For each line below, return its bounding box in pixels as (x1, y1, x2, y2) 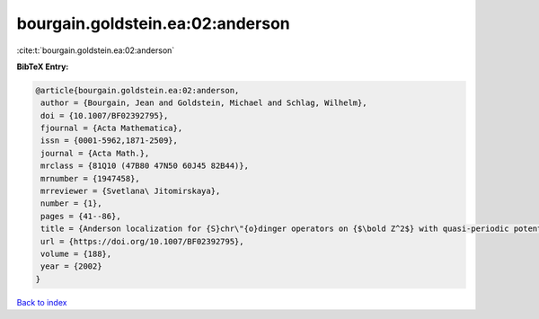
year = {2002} (40, 261, 102, 271)
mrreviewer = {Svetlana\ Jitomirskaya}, (40, 186, 221, 197)
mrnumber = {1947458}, (40, 173, 141, 183)
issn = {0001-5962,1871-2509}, (40, 136, 179, 146)
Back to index (16, 297, 67, 307)
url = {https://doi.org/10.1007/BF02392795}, (40, 236, 244, 246)
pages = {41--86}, (40, 211, 121, 221)
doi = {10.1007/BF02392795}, (40, 111, 169, 120)
